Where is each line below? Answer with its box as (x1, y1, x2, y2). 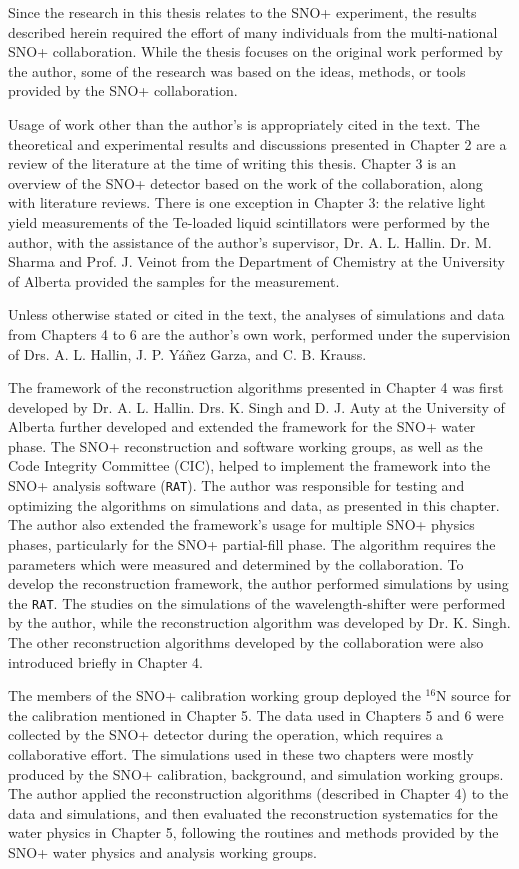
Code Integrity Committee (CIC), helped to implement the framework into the (8, 455, 491, 476)
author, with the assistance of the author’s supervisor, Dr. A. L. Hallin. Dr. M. (8, 231, 492, 252)
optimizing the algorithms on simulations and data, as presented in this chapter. (8, 494, 500, 515)
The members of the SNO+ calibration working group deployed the (8, 685, 421, 706)
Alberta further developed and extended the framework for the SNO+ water (8, 416, 476, 437)
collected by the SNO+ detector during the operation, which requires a (8, 724, 444, 745)
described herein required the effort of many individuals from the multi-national (8, 21, 498, 42)
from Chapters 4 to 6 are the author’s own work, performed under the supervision (8, 323, 511, 344)
